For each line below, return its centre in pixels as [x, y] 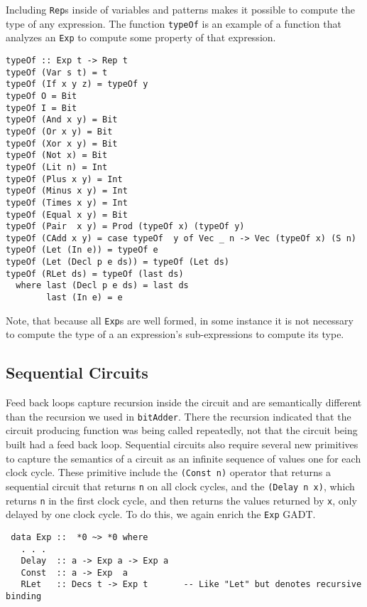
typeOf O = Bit [42, 96]
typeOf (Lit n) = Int [57, 167]
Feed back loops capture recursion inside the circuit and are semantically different [184, 402]
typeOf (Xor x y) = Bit [62, 143]
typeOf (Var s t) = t [57, 72]
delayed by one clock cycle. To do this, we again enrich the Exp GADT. [161, 514]
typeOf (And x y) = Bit [62, 120]
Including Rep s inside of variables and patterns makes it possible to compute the [180, 9]
